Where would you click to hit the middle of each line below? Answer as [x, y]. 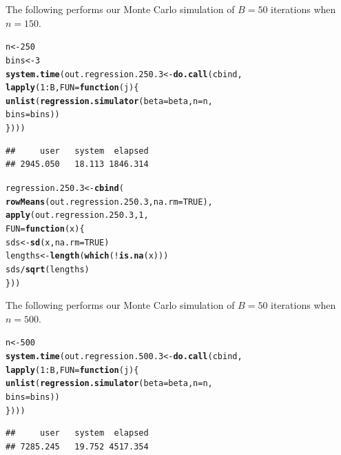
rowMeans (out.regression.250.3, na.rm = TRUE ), [109, 202]
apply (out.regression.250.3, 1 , [77, 215]
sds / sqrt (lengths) [48, 269]
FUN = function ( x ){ [45, 229]
